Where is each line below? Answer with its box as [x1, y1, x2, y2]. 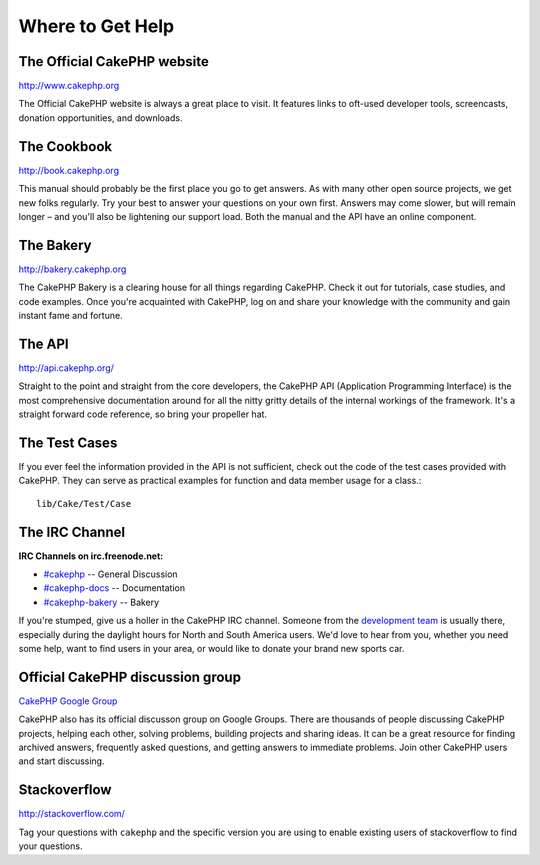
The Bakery [18, 236, 92, 254]
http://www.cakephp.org [18, 80, 120, 92]
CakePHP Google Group [18, 695, 118, 707]
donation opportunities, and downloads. [18, 111, 183, 124]
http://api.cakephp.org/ [18, 361, 115, 374]
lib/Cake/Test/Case [36, 498, 132, 509]
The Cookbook [18, 138, 113, 155]
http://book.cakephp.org [18, 164, 120, 176]
